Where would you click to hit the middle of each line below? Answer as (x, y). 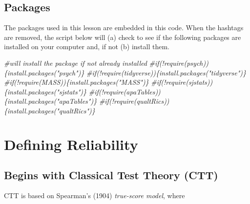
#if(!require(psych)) (179, 63)
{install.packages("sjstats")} (45, 91)
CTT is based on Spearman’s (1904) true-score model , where (94, 195)
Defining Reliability (71, 144)
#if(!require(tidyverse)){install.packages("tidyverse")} (167, 72)
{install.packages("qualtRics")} (50, 110)
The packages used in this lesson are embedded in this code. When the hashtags (124, 28)
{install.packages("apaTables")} (51, 101)
